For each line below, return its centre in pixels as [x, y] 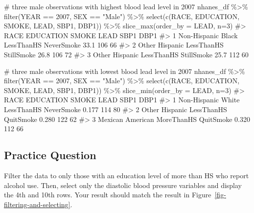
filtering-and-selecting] [37, 204]
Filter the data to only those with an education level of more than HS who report [127, 175]
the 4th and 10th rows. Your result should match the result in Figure [108, 195]
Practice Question [50, 155]
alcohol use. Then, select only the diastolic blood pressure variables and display [123, 185]
